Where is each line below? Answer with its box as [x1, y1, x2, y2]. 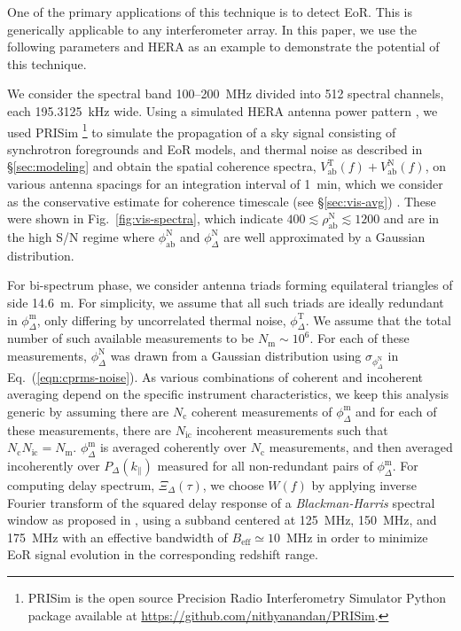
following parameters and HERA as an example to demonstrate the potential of [7, 37, 440, 56]
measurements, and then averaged [269, 438, 453, 456]
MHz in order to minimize [285, 527, 428, 546]
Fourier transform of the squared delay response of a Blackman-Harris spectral [7, 493, 435, 511]
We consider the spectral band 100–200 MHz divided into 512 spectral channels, [7, 84, 444, 103]
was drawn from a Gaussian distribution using [110, 346, 362, 364]
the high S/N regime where [7, 227, 155, 245]
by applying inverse [311, 476, 417, 495]
